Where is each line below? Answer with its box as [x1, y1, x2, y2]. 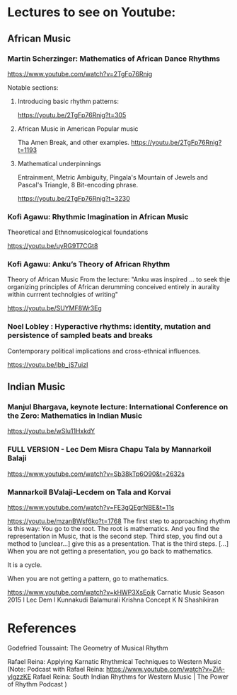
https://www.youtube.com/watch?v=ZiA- [105, 665, 225, 673]
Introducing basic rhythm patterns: [17, 97, 119, 105]
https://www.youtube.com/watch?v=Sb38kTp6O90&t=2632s [7, 469, 185, 478]
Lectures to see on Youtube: [7, 4, 176, 21]
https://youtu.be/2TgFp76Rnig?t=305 [17, 110, 127, 119]
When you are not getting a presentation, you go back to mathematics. [7, 547, 214, 556]
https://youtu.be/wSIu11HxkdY [7, 427, 96, 436]
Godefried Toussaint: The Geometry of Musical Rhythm [7, 643, 168, 652]
